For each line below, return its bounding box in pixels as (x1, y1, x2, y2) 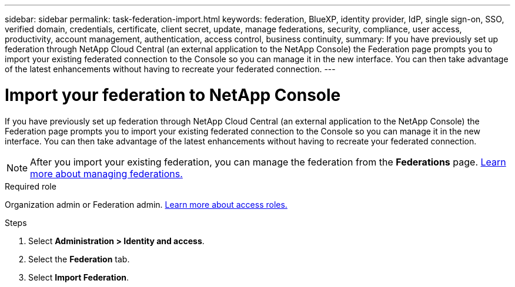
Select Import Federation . (28, 272, 129, 282)
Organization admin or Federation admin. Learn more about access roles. (5, 199, 287, 210)
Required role (5, 181, 56, 191)
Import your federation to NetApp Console (5, 85, 341, 105)
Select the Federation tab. (28, 254, 130, 264)
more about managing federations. (30, 167, 183, 180)
